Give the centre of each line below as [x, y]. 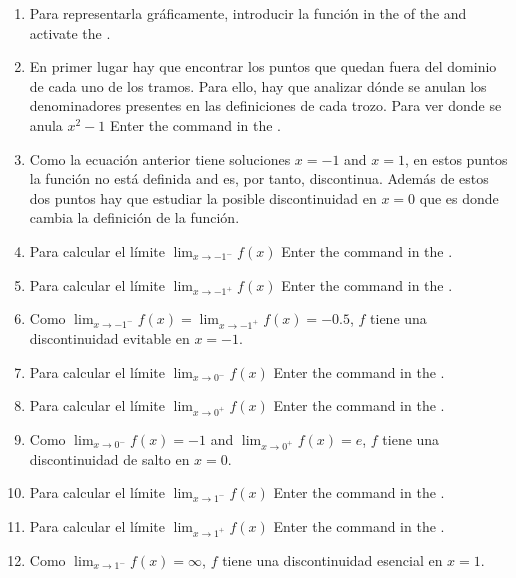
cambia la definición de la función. [134, 217]
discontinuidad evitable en [109, 338]
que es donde [459, 197]
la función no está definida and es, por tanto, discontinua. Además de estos [259, 178]
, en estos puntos [456, 158]
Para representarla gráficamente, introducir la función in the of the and [248, 13]
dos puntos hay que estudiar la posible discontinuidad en [203, 197]
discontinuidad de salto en [109, 458]
